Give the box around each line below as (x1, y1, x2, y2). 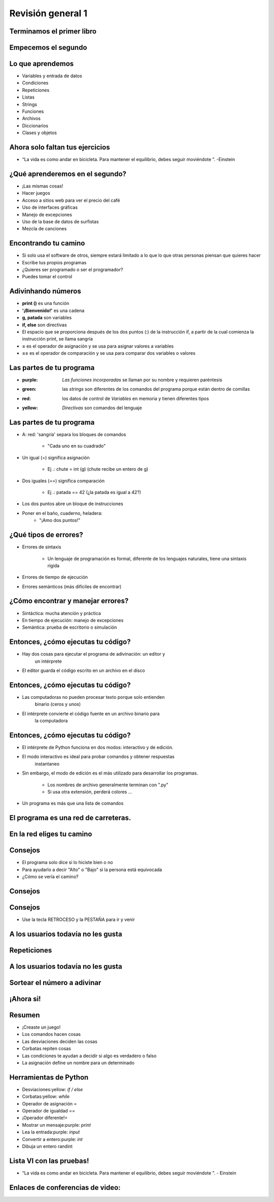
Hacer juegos (22, 190, 50, 196)
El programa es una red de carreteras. (9, 814, 131, 822)
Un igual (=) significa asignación (22, 454, 90, 460)
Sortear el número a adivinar (9, 978, 101, 987)
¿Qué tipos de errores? (9, 531, 83, 539)
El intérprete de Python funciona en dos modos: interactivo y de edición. (22, 745, 174, 751)
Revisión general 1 (9, 8, 88, 19)
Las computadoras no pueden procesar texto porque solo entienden (22, 694, 165, 700)
